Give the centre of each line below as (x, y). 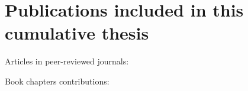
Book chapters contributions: (57, 81)
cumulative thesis (77, 33)
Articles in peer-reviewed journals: (67, 61)
